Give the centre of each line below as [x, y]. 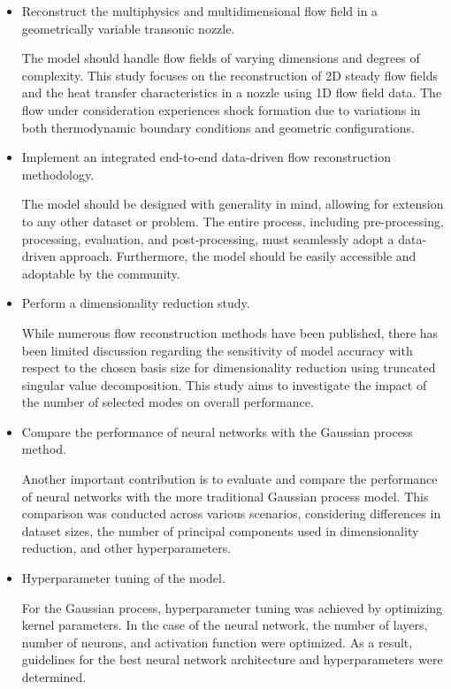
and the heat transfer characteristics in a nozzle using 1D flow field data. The [232, 92]
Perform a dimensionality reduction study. [136, 303]
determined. [54, 677]
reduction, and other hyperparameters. [126, 548]
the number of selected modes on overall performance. [168, 402]
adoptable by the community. [101, 273]
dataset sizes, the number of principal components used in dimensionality [220, 530]
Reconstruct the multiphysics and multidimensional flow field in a [200, 11]
